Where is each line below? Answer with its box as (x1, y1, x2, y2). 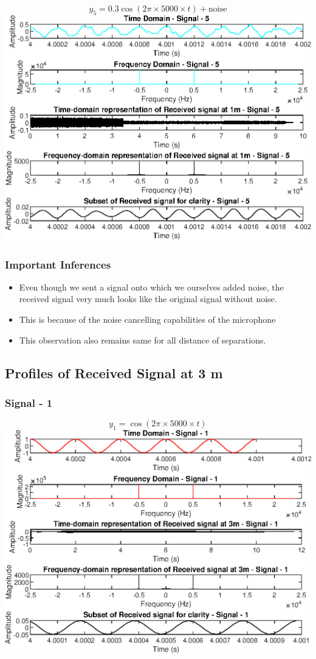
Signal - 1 (5, 395, 53, 410)
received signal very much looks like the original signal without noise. (19, 292, 277, 305)
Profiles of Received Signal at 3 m (5, 363, 223, 382)
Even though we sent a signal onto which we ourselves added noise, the (19, 280, 284, 293)
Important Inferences (5, 256, 111, 272)
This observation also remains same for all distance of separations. (19, 333, 266, 346)
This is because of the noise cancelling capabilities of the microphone (19, 312, 276, 325)
